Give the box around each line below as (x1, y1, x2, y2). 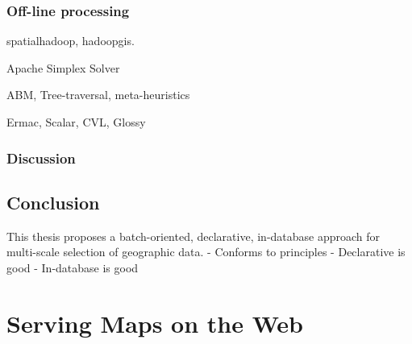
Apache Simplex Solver (6, 59, 120, 76)
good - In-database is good (6, 259, 139, 276)
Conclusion (6, 189, 100, 214)
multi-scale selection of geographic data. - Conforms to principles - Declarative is (6, 243, 406, 260)
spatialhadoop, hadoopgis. (6, 32, 135, 49)
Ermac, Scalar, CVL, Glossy (6, 114, 146, 130)
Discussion (6, 147, 76, 168)
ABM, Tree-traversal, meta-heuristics (6, 86, 190, 103)
